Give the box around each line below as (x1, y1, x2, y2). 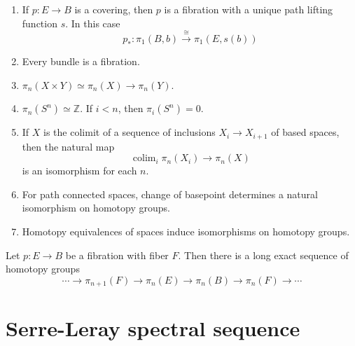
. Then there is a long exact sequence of (178, 247, 349, 262)
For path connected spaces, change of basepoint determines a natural (22, 186, 318, 201)
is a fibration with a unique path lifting (164, 2, 333, 16)
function (22, 15, 57, 30)
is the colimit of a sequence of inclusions (43, 125, 216, 139)
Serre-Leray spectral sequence (6, 314, 300, 342)
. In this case (65, 15, 120, 30)
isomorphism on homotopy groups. (22, 200, 170, 215)
